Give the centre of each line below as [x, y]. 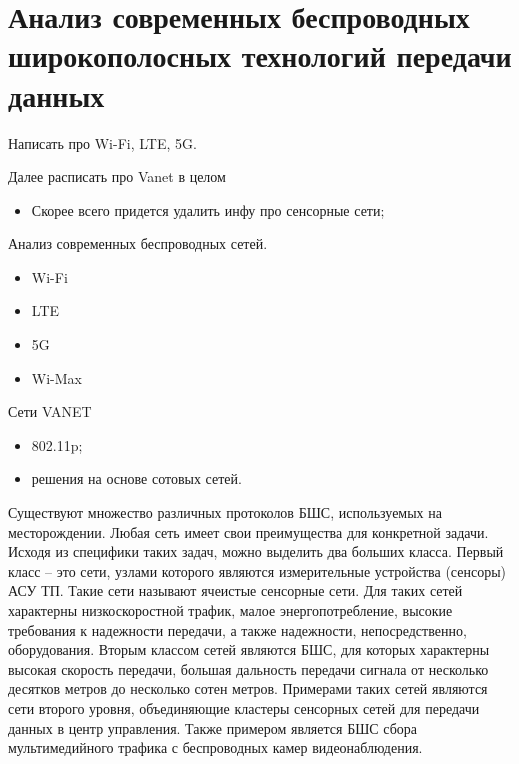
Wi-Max [56, 377]
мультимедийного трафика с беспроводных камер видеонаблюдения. [215, 747]
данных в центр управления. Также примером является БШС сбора [213, 727]
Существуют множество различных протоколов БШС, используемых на [225, 512]
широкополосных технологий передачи [260, 55]
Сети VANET [50, 411]
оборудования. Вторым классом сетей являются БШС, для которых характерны [249, 649]
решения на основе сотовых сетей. [136, 478]
